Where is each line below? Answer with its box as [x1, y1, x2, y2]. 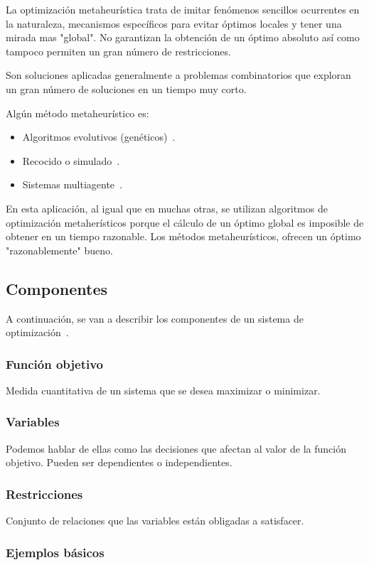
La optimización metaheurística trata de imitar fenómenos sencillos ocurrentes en [6, 2, 360, 16]
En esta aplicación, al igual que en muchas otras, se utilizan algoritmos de [6, 200, 328, 215]
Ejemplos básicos [6, 543, 105, 561]
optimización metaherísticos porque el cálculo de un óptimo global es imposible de [6, 215, 364, 230]
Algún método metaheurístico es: [6, 105, 149, 120]
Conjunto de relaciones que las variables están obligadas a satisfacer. [6, 513, 304, 528]
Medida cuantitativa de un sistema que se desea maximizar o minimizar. [6, 382, 321, 397]
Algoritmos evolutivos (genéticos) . [22, 129, 176, 144]
